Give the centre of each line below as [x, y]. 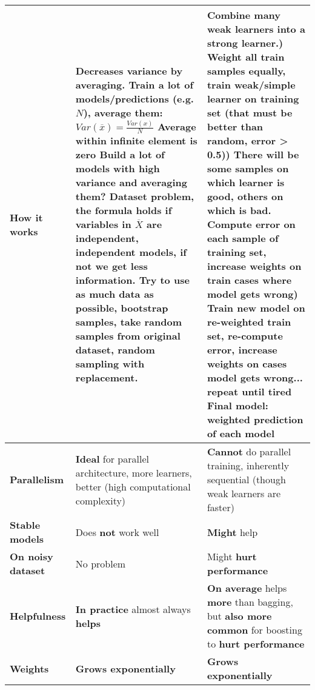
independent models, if [131, 252]
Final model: [237, 405]
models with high [118, 169]
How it [26, 217]
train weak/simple [251, 85]
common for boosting [254, 630]
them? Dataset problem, [135, 196]
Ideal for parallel [112, 458]
